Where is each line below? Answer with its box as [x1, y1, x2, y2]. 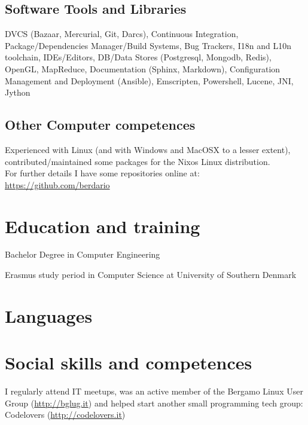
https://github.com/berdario [5, 178, 110, 191]
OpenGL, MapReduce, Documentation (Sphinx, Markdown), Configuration [5, 62, 280, 75]
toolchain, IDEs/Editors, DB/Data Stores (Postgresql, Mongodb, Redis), [5, 51, 272, 63]
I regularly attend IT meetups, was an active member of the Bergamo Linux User [5, 385, 303, 398]
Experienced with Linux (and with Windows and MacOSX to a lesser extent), [5, 143, 291, 155]
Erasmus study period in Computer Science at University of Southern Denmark [5, 268, 297, 281]
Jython [5, 86, 31, 99]
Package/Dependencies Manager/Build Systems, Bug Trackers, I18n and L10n [5, 39, 291, 51]
